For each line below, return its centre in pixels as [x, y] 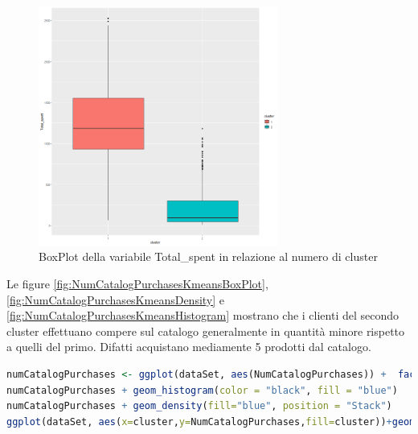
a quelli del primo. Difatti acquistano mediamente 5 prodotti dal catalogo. [189, 347]
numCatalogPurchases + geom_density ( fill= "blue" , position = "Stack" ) [199, 406]
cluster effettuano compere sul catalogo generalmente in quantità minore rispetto [206, 331]
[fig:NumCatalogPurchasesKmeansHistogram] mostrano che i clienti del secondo [203, 315]
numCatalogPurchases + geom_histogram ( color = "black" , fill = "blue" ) [202, 390]
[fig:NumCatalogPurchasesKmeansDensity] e [116, 299]
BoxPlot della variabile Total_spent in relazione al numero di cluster [208, 256]
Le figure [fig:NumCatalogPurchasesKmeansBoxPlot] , [137, 283]
